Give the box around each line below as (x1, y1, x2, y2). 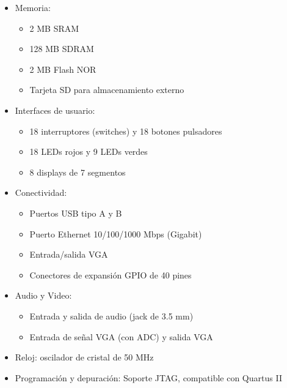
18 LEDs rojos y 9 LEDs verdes (29, 145, 148, 158)
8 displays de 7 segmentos (29, 165, 126, 178)
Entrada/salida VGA (29, 248, 108, 261)
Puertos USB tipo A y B (29, 206, 122, 219)
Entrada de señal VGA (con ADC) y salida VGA (29, 330, 213, 343)
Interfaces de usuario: (15, 103, 95, 116)
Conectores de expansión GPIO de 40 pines (29, 268, 192, 281)
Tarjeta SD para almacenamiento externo (29, 83, 184, 96)
